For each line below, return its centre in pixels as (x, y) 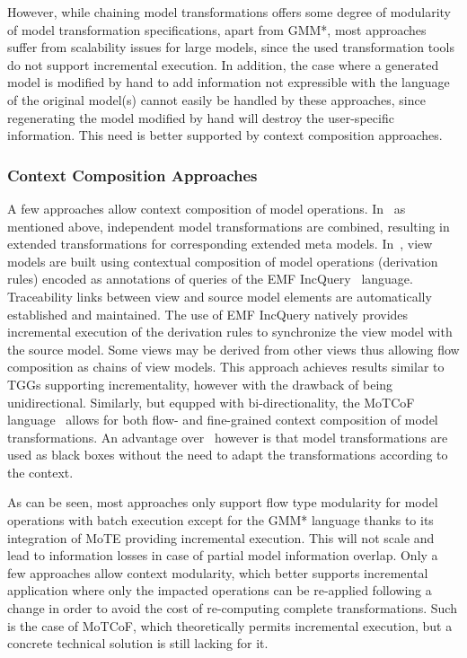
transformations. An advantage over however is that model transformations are (228, 437)
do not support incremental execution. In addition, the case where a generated (223, 64)
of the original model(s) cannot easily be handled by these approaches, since (216, 99)
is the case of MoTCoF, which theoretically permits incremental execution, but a (230, 625)
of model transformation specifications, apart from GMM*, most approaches (217, 29)
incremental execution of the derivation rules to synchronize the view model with (230, 332)
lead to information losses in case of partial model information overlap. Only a (223, 555)
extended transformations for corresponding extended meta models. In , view (220, 244)
